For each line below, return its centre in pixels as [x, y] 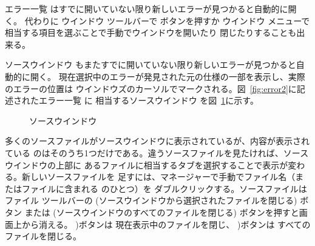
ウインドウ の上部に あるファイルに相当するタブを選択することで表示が [147, 165]
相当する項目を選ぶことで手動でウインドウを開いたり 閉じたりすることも [151, 32]
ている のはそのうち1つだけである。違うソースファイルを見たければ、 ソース [157, 152]
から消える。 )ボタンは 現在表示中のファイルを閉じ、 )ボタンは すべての [166, 224]
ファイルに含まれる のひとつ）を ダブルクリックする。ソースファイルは [164, 188]
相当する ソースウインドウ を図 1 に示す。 [177, 100]
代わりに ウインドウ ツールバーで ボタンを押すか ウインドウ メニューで [167, 20]
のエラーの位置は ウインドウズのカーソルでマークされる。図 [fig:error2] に [151, 88]
